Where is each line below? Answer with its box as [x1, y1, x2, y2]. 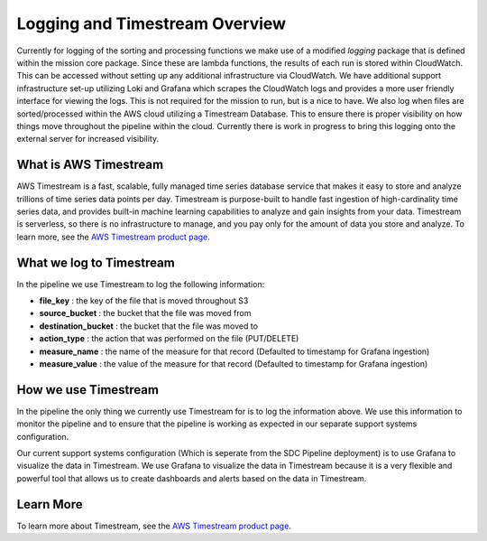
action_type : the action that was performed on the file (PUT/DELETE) [39, 333, 299, 344]
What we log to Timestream [16, 255, 175, 270]
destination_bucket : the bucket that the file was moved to [39, 321, 259, 331]
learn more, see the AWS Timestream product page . [16, 231, 211, 242]
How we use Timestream [16, 382, 160, 397]
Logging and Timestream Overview [16, 14, 287, 33]
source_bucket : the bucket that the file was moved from [39, 308, 252, 319]
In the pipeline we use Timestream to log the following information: [16, 278, 265, 289]
